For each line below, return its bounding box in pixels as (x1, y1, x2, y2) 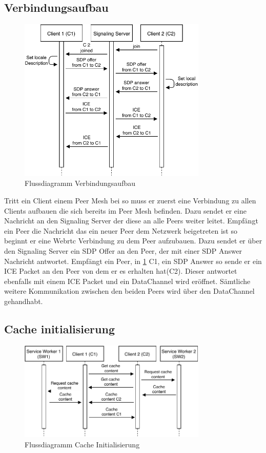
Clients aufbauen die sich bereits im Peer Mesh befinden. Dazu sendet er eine (4, 205, 247, 216)
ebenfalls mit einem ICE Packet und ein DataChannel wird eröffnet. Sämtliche (4, 275, 251, 286)
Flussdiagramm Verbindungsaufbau (25, 178, 136, 188)
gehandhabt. (4, 296, 43, 307)
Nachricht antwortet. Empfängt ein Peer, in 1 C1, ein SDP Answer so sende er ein (4, 255, 262, 266)
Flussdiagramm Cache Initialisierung (25, 439, 140, 449)
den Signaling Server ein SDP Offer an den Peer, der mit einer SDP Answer (4, 246, 242, 256)
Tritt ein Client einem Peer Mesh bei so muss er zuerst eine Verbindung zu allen (4, 195, 256, 206)
